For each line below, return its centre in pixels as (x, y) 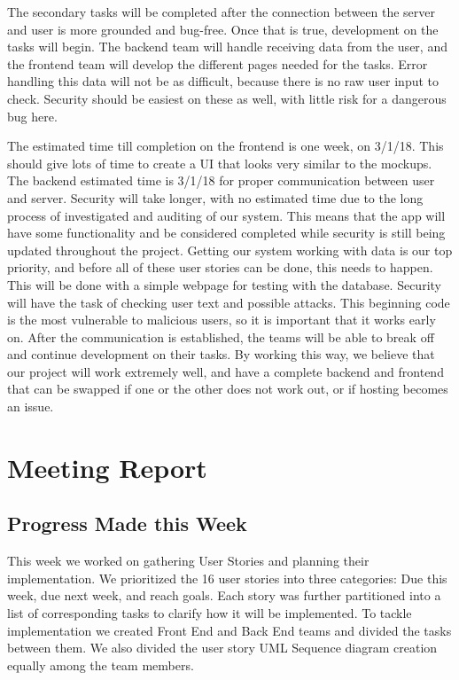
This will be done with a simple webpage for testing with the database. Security (224, 284)
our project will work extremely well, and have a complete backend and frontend (226, 371)
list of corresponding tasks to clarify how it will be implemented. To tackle (210, 613)
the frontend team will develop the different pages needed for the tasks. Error (218, 63)
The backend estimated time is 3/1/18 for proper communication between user (221, 180)
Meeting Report (107, 467)
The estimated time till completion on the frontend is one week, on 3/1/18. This (226, 146)
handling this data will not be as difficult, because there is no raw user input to (223, 81)
